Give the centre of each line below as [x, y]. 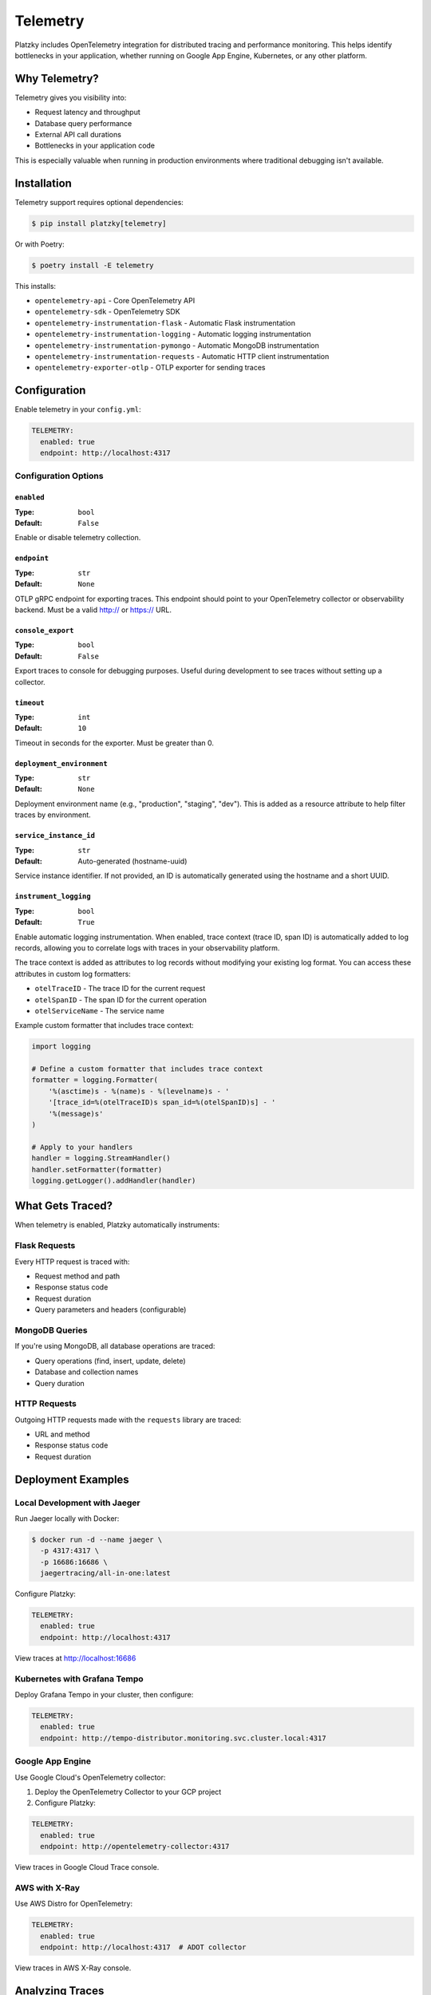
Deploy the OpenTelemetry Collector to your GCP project [128, 1792]
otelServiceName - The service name [100, 1010]
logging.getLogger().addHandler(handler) [114, 1180]
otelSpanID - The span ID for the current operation [121, 999]
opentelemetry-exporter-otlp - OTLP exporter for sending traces [150, 368]
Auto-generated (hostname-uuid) [132, 861]
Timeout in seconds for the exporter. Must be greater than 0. [115, 743]
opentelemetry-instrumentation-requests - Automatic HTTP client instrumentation [182, 356]
